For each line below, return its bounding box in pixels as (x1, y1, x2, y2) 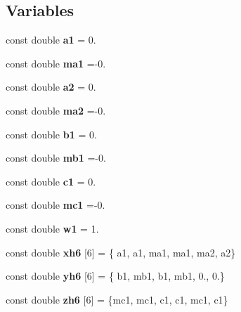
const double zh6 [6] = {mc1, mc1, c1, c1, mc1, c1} (6, 292, 228, 306)
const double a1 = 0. (6, 32, 96, 47)
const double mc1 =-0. (6, 197, 105, 212)
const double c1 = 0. (6, 174, 96, 188)
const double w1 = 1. (6, 221, 99, 235)
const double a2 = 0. (6, 79, 96, 94)
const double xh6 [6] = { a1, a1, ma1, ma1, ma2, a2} (6, 245, 236, 259)
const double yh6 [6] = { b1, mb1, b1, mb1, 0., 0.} (6, 268, 225, 283)
